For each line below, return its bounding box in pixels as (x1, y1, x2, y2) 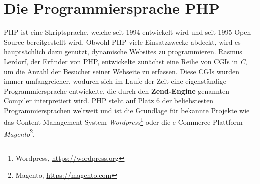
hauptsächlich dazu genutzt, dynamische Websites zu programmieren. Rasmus (4, 46, 242, 57)
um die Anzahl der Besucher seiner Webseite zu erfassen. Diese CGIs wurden (4, 66, 239, 76)
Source (4, 36, 24, 47)
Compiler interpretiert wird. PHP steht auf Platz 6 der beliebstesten (4, 95, 214, 106)
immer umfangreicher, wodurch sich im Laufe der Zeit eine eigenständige (4, 76, 227, 86)
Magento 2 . (4, 127, 35, 139)
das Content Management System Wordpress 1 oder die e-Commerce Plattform (4, 115, 243, 127)
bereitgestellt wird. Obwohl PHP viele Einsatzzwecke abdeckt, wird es (26, 36, 241, 47)
